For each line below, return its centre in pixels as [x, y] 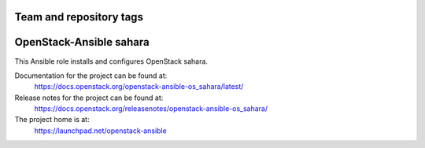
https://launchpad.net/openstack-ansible [100, 131]
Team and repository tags [79, 17]
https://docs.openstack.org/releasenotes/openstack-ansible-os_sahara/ [151, 109]
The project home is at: [52, 120]
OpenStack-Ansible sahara [82, 42]
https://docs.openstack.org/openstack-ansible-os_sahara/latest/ [139, 87]
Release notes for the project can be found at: [89, 98]
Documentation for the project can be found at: [91, 76]
